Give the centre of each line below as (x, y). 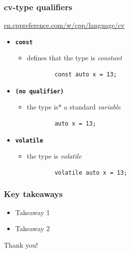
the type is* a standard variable (74, 107)
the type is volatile (54, 156)
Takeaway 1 (32, 212)
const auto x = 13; (86, 75)
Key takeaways (33, 194)
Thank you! (21, 244)
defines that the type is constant (74, 58)
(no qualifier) (40, 91)
